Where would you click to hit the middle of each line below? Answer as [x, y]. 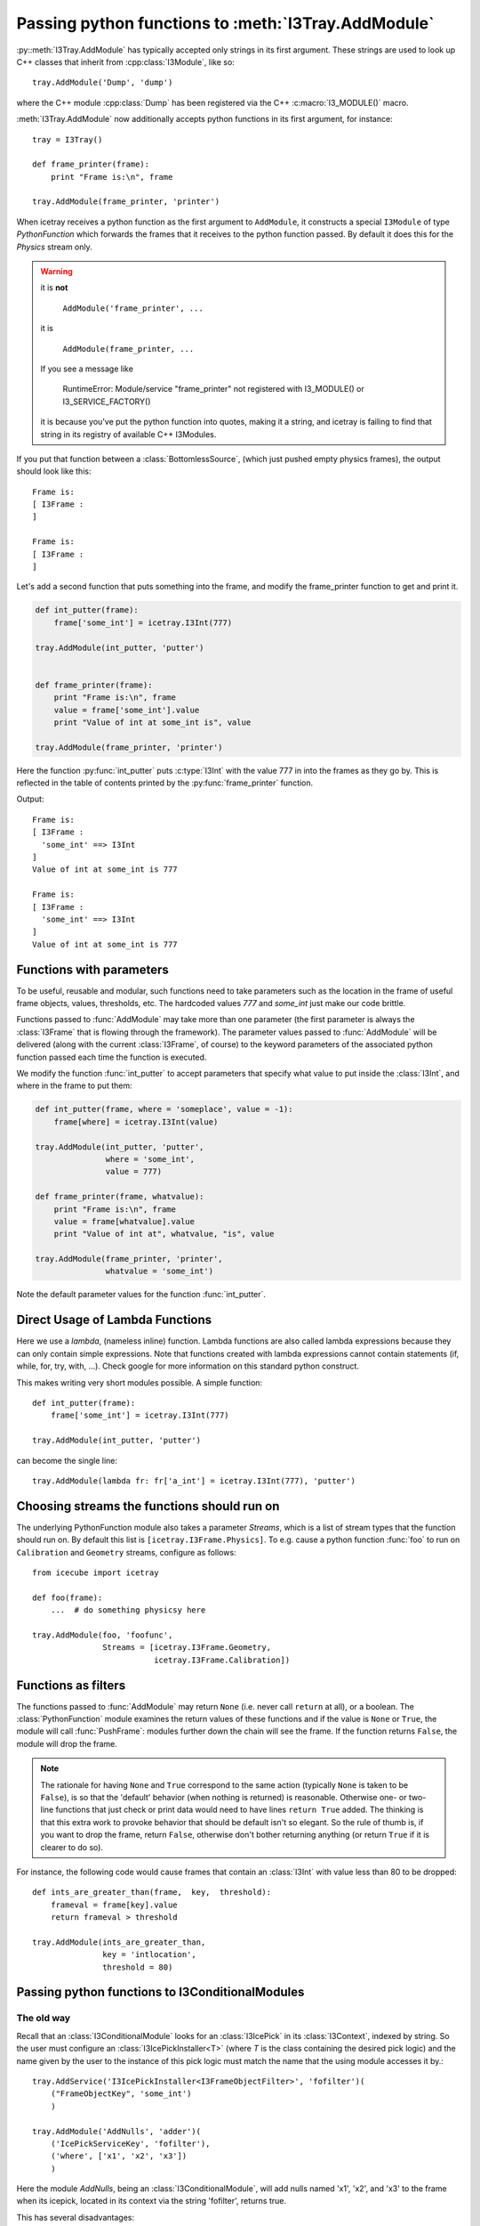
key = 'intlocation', [150, 1955]
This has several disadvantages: [76, 2217]
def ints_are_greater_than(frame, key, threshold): [152, 1893]
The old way [44, 2019]
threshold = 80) [138, 1967]
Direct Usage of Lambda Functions [114, 1320]
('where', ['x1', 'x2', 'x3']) [119, 2156]
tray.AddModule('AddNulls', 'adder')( [117, 2131]
